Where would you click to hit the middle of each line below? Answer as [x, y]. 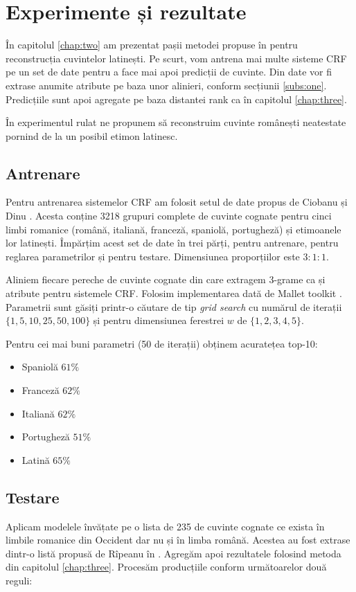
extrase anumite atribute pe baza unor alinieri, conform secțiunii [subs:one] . [166, 85]
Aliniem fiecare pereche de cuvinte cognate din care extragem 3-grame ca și [166, 279]
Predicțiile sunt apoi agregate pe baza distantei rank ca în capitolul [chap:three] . [176, 99]
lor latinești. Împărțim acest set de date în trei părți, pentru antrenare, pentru [172, 243]
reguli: [19, 580]
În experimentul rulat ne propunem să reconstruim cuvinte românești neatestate [176, 122]
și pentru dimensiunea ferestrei [159, 320]
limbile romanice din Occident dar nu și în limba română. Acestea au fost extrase [178, 540]
